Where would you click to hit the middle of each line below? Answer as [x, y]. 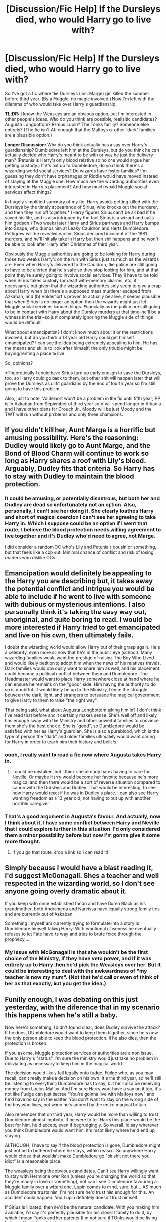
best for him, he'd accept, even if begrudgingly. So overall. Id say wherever [82, 1125]
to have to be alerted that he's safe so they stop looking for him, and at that [82, 270]
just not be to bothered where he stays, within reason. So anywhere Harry [81, 1150]
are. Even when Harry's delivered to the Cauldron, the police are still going [81, 264]
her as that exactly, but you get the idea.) [55, 983]
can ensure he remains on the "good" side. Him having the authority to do [81, 684]
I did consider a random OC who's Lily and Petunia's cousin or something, [81, 547]
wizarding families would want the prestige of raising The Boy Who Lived [80, 658]
